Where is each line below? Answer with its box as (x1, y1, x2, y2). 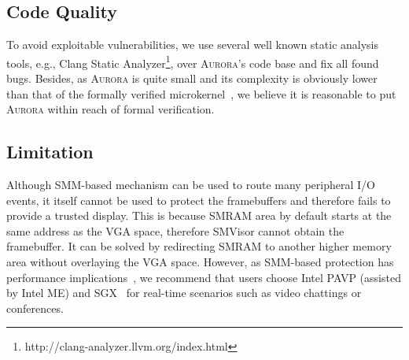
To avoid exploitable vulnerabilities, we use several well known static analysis (6, 36, 379, 53)
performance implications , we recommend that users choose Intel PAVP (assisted (6, 269, 401, 285)
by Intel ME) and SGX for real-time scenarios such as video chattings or (6, 284, 362, 301)
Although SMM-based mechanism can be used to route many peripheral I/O (6, 176, 375, 193)
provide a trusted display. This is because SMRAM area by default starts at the (6, 207, 392, 224)
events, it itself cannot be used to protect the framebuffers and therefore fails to (6, 191, 391, 208)
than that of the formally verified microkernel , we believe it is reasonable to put (6, 85, 396, 102)
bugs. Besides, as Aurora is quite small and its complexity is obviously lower (6, 70, 378, 87)
